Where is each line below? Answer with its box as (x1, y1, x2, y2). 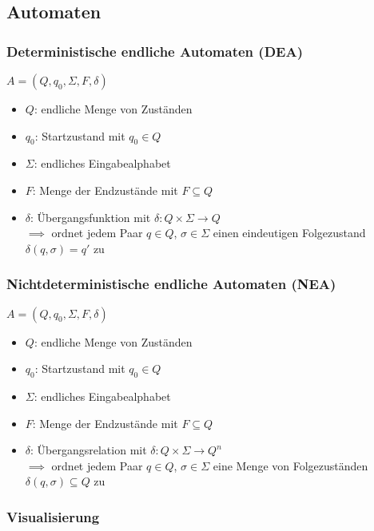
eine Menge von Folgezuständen (213, 457, 368, 474)
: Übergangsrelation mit (30, 442, 147, 458)
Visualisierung (6, 506, 100, 526)
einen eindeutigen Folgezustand (213, 224, 366, 241)
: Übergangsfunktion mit (30, 208, 151, 225)
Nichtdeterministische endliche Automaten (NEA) (6, 274, 336, 294)
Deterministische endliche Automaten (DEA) (6, 41, 303, 61)
